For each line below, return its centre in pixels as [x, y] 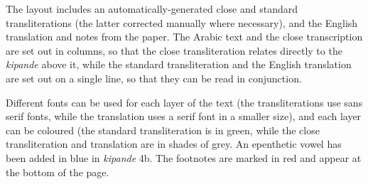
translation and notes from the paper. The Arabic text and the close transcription [184, 37]
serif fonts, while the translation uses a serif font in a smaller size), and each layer [184, 116]
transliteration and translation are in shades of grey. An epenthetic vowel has [174, 144]
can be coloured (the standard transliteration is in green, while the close [163, 130]
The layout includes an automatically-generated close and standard [152, 9]
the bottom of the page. [58, 172]
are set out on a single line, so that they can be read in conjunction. [154, 78]
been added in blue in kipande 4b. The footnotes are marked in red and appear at [184, 157]
